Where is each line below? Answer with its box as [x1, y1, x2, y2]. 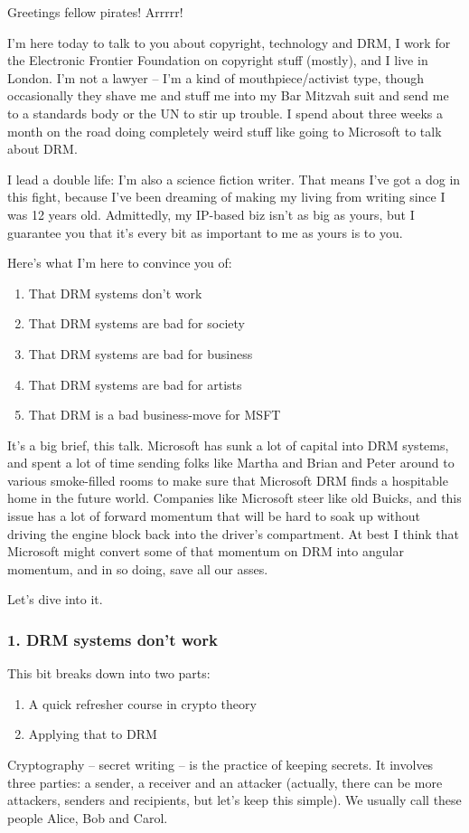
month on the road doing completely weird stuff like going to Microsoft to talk [7, 121, 442, 140]
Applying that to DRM [28, 724, 157, 743]
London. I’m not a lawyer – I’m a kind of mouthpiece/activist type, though [7, 68, 425, 87]
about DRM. [7, 139, 78, 158]
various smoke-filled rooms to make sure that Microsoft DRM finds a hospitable [7, 470, 448, 489]
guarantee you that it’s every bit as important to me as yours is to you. [7, 222, 403, 241]
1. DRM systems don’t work [7, 628, 218, 650]
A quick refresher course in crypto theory [28, 694, 257, 713]
